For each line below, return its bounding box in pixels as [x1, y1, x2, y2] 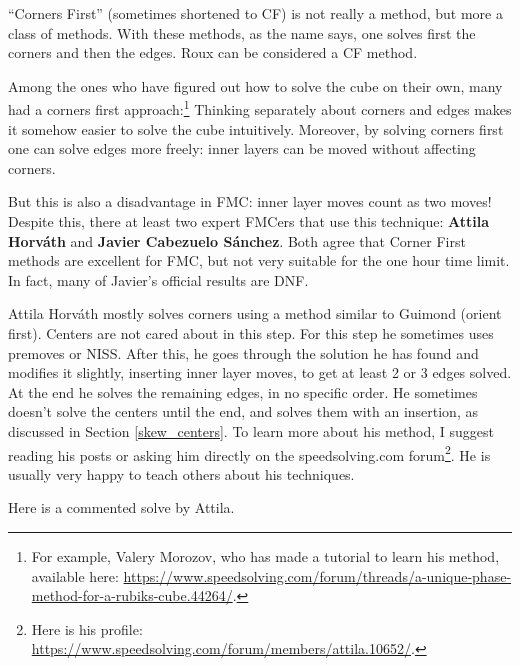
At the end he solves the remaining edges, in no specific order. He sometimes [8, 381, 478, 402]
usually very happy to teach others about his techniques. [8, 463, 355, 484]
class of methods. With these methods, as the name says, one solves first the [8, 22, 476, 43]
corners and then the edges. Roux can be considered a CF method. [8, 42, 418, 63]
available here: [31, 565, 119, 586]
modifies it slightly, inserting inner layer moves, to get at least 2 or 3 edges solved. [8, 362, 512, 383]
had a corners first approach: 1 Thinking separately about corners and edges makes [8, 96, 512, 120]
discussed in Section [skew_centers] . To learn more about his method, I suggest [8, 420, 495, 441]
